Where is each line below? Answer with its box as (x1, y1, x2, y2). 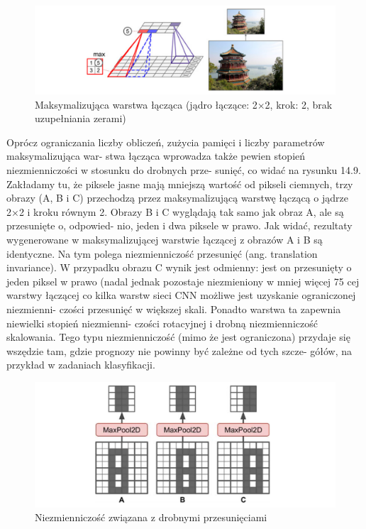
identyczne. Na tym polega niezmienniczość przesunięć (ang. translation (6, 246, 318, 261)
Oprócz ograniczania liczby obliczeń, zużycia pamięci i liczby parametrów (6, 134, 325, 149)
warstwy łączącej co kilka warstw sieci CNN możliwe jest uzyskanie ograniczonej (6, 288, 356, 302)
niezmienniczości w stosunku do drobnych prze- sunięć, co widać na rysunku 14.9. (6, 163, 361, 178)
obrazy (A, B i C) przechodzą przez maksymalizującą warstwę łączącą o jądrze (6, 190, 348, 205)
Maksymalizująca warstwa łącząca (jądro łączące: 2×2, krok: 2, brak (35, 97, 333, 111)
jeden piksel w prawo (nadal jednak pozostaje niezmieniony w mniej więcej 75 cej (6, 273, 360, 288)
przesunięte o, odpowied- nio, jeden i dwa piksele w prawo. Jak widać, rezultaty (6, 218, 353, 233)
